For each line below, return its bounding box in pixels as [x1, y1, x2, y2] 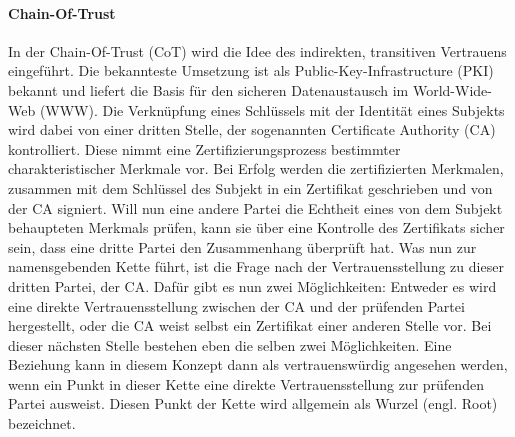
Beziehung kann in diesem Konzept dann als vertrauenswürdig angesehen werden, [8, 354, 508, 375]
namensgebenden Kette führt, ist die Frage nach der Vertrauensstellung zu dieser [8, 256, 504, 277]
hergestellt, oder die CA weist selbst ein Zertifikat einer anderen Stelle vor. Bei [8, 315, 492, 336]
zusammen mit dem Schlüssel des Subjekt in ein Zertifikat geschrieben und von [8, 177, 493, 198]
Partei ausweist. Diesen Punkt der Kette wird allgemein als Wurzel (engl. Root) [8, 393, 498, 414]
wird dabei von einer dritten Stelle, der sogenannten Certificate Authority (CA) [8, 119, 496, 140]
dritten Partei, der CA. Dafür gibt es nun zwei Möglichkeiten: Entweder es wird [8, 275, 497, 296]
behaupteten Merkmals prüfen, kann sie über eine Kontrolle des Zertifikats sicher [8, 217, 505, 238]
